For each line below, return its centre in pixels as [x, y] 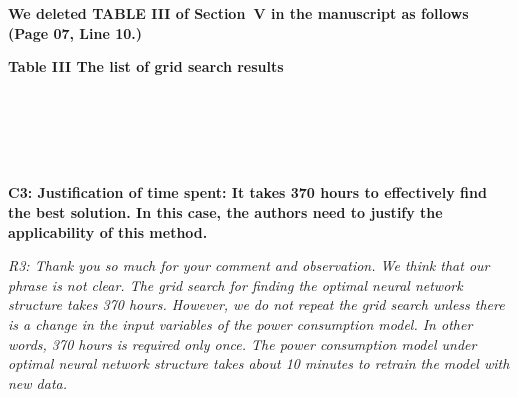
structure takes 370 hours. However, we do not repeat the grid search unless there [256, 304]
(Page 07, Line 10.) [75, 32]
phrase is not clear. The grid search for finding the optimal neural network [235, 284]
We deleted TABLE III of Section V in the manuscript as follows [238, 13]
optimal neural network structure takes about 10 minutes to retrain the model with [259, 363]
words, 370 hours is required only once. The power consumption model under [242, 343]
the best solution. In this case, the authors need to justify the [225, 211]
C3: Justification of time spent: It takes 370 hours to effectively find [247, 192]
